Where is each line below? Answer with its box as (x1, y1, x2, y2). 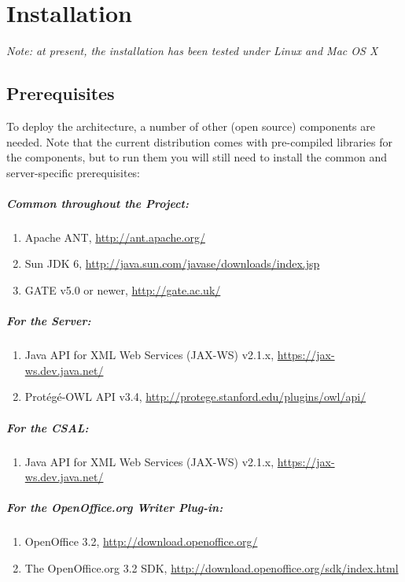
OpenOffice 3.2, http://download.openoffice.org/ (24, 533, 258, 550)
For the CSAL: (6, 419, 89, 436)
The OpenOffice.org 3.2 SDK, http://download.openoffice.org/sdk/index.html (24, 559, 399, 576)
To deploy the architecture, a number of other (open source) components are (6, 117, 375, 134)
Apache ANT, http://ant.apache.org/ (24, 228, 205, 245)
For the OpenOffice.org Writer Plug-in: (6, 499, 223, 516)
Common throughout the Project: (6, 195, 189, 211)
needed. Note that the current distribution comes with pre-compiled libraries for (6, 133, 392, 150)
